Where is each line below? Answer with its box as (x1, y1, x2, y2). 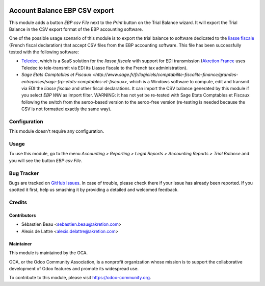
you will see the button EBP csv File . (9, 157, 82, 164)
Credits (9, 199, 27, 206)
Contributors (9, 212, 36, 218)
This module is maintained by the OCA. (9, 250, 88, 256)
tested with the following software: (9, 49, 79, 55)
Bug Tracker (9, 169, 39, 176)
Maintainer (9, 240, 32, 247)
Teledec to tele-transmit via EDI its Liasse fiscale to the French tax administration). (21, 65, 188, 71)
